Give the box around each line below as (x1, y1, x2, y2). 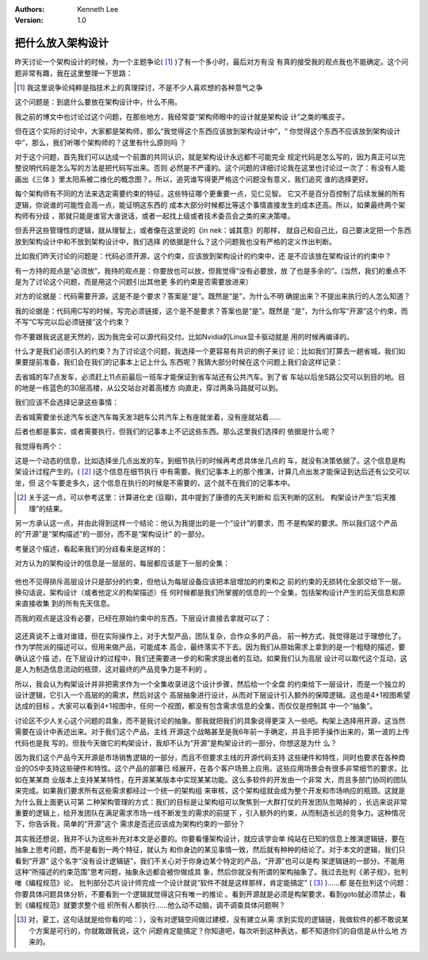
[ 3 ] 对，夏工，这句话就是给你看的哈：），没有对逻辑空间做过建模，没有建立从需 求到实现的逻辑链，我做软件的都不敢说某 (17, 915, 409, 924)
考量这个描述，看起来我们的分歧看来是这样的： (14, 544, 168, 553)
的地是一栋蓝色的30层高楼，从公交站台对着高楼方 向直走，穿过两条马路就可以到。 (14, 383, 283, 392)
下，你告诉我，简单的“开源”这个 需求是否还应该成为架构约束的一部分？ (14, 819, 246, 828)
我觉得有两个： (14, 441, 63, 451)
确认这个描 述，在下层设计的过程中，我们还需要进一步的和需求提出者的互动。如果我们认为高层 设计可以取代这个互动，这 (14, 653, 407, 663)
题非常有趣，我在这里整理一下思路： (14, 68, 133, 78)
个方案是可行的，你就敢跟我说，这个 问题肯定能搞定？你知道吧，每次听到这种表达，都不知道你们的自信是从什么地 (29, 926, 399, 935)
